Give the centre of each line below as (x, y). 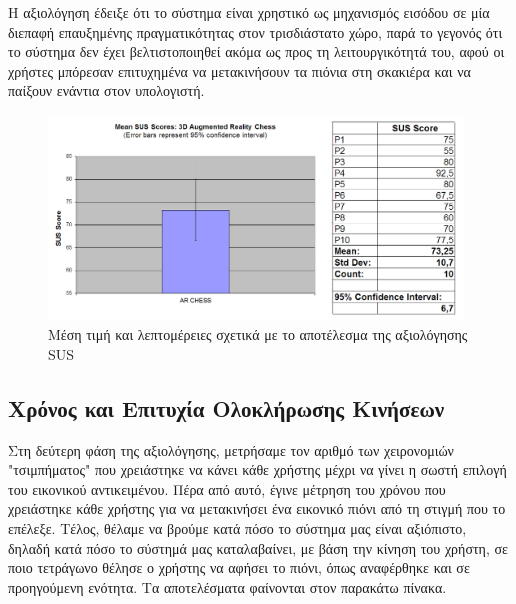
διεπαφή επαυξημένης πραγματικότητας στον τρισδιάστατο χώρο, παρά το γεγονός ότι (255, 31)
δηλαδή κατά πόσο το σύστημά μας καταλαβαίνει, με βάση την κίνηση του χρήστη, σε (258, 547)
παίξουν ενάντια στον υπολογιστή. (106, 90)
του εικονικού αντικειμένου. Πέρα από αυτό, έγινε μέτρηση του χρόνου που (227, 488)
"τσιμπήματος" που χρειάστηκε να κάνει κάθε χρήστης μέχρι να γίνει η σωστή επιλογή (257, 469)
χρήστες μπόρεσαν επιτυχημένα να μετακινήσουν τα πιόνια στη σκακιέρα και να (239, 70)
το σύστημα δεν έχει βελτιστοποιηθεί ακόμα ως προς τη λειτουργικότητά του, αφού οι (256, 51)
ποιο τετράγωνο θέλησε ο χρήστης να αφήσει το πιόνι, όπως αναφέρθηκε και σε (239, 567)
